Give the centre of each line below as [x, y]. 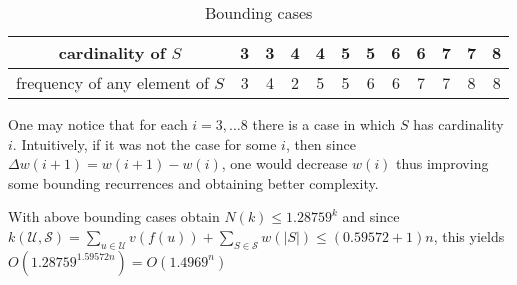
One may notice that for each [98, 124]
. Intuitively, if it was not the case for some [144, 143]
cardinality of [112, 52]
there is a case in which [324, 124]
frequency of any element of [112, 82]
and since [371, 216]
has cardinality [458, 124]
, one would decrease [284, 163]
